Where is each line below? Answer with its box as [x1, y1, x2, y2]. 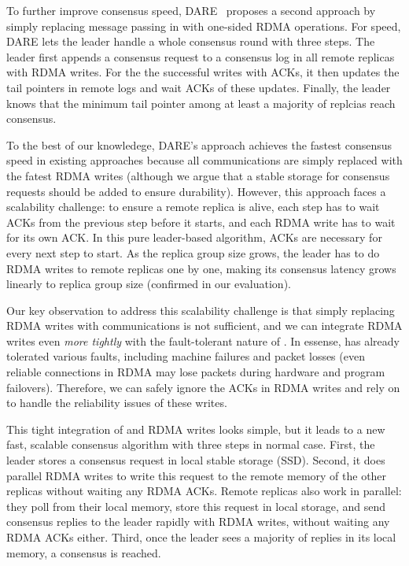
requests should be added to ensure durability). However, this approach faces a [6, 183, 386, 199]
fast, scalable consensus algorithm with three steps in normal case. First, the [6, 436, 375, 453]
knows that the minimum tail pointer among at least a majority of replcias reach [6, 94, 396, 111]
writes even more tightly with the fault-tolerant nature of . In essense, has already [6, 332, 400, 349]
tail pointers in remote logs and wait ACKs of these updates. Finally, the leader [6, 79, 391, 95]
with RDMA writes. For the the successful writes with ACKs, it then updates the [6, 64, 400, 80]
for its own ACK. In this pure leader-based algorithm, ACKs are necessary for [6, 229, 382, 246]
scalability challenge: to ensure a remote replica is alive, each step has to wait [6, 198, 380, 215]
